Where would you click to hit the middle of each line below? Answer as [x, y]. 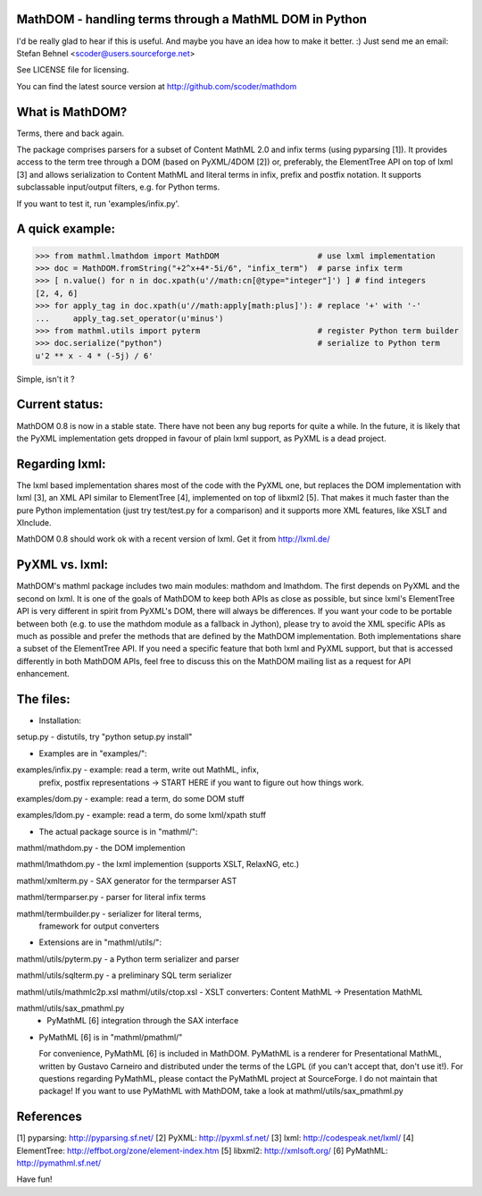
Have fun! [34, 1179]
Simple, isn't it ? [46, 379]
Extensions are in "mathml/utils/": [100, 942]
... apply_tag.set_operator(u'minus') [129, 318]
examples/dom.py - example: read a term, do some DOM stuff [130, 798]
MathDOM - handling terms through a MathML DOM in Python [192, 19]
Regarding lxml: [61, 463]
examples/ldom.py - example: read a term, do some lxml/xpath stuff [141, 815]
